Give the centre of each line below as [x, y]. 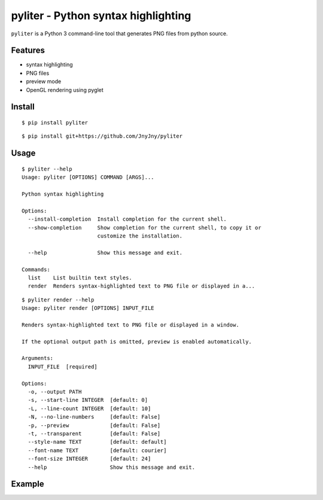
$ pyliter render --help [58, 300]
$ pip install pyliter [55, 123]
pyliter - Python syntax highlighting [101, 16]
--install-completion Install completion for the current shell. [127, 219]
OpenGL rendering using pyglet [65, 90]
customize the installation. [140, 236]
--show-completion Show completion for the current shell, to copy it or [144, 228]
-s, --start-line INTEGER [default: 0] [88, 400]
